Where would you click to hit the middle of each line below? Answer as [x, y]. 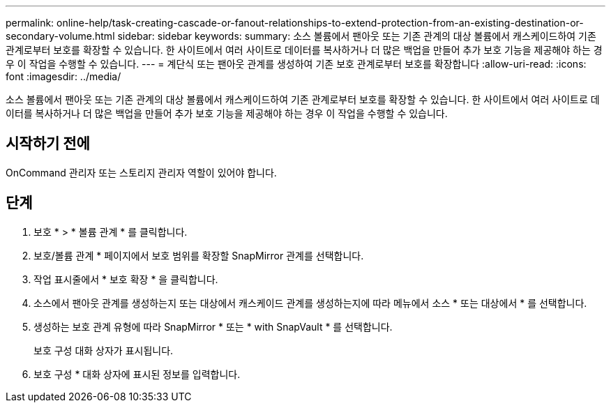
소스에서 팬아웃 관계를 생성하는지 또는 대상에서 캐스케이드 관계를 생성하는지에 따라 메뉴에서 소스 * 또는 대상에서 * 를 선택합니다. [310, 303]
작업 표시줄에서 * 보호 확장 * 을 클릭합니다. [126, 279]
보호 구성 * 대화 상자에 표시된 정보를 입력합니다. [137, 374]
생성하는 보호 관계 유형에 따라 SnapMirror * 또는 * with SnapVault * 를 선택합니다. [213, 326]
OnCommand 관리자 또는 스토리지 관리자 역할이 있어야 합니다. [141, 172]
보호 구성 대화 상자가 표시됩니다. [104, 350]
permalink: [30, 23]
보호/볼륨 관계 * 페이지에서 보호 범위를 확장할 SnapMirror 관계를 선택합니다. [199, 255]
